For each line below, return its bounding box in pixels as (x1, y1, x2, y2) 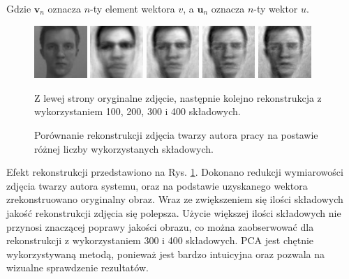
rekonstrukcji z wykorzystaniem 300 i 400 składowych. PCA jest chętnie (6, 233, 314, 248)
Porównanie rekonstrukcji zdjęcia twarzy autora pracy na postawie (34, 127, 318, 142)
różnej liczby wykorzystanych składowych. (34, 141, 214, 156)
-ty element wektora (90, 1, 175, 15)
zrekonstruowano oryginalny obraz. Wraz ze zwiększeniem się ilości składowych (6, 192, 343, 206)
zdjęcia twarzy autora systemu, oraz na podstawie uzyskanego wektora (6, 178, 308, 193)
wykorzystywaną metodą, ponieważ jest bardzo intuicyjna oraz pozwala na (6, 246, 325, 261)
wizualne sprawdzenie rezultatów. (6, 260, 149, 275)
